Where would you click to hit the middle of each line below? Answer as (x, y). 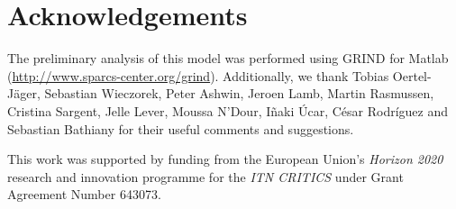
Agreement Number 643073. (84, 194)
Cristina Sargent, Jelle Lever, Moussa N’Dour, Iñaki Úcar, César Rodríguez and (228, 110)
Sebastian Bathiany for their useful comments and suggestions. (181, 128)
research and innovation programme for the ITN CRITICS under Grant (205, 176)
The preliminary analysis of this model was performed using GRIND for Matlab (228, 58)
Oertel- (412, 75)
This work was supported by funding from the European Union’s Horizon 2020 (225, 159)
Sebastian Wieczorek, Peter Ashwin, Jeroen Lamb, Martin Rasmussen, (239, 93)
